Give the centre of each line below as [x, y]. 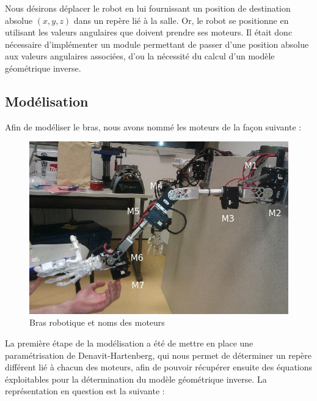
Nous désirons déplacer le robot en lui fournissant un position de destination [148, 8]
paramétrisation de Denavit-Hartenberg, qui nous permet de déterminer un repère [158, 355]
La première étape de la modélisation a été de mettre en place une [129, 343]
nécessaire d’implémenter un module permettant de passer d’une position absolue [157, 44]
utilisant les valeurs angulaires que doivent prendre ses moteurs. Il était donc [149, 32]
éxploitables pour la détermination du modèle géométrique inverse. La [136, 379]
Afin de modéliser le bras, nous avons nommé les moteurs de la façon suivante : [153, 126]
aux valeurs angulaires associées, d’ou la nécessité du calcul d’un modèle [140, 56]
